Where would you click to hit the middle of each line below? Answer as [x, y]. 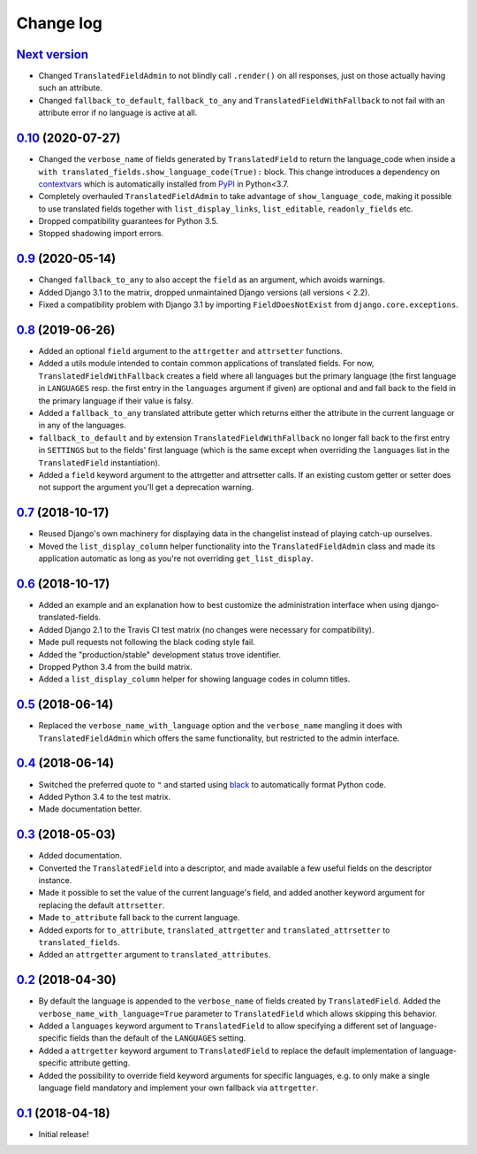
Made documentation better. [90, 809]
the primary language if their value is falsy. [116, 400]
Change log [60, 23]
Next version [52, 54]
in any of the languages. [83, 426]
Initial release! [64, 1134]
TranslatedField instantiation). [99, 462]
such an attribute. [71, 88]
